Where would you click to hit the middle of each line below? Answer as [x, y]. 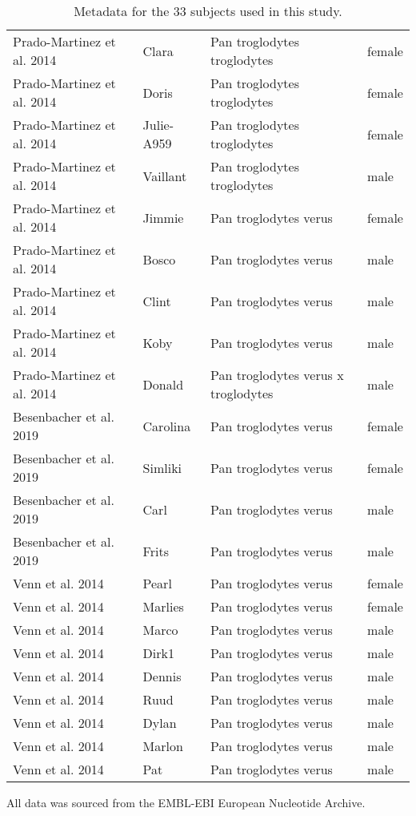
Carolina [167, 426]
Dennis [162, 676]
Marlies [163, 606]
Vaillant [165, 176]
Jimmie [163, 217]
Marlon [163, 746]
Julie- [158, 125]
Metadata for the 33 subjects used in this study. [208, 11]
